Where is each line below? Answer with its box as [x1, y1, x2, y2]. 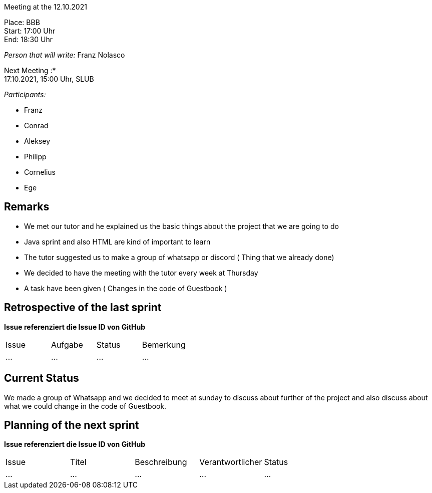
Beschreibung [135, 457, 187, 467]
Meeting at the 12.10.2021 [4, 3, 87, 11]
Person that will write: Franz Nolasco [4, 51, 125, 59]
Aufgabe [51, 339, 83, 350]
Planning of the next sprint [4, 418, 139, 431]
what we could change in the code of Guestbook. [4, 401, 167, 410]
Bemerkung [142, 339, 186, 350]
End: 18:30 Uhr [4, 35, 53, 44]
